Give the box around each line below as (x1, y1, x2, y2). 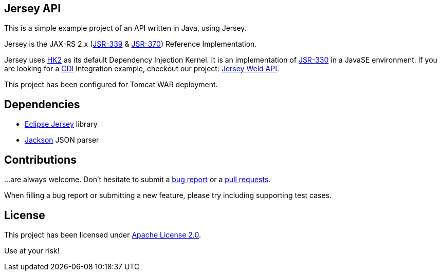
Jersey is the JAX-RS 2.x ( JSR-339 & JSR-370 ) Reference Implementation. (4, 40, 257, 49)
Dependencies (4, 97, 80, 111)
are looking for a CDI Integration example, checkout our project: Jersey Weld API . (4, 64, 279, 73)
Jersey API (4, 2, 61, 15)
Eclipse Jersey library (25, 120, 98, 129)
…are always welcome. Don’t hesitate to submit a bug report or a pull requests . (4, 175, 271, 184)
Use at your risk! (4, 246, 60, 255)
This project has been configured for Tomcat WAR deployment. (4, 80, 218, 89)
